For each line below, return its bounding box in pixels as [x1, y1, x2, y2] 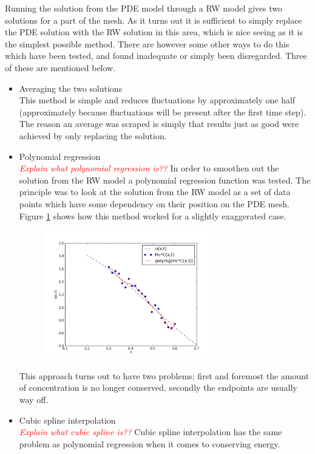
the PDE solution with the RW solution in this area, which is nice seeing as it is [5, 26, 303, 38]
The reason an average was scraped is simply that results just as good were [19, 117, 299, 130]
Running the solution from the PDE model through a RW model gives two [5, 2, 283, 14]
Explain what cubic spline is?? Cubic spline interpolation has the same [19, 425, 282, 438]
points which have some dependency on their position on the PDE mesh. [19, 197, 290, 210]
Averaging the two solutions [19, 81, 123, 94]
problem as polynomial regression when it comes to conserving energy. [19, 437, 280, 450]
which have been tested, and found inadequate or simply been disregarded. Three [5, 49, 307, 62]
